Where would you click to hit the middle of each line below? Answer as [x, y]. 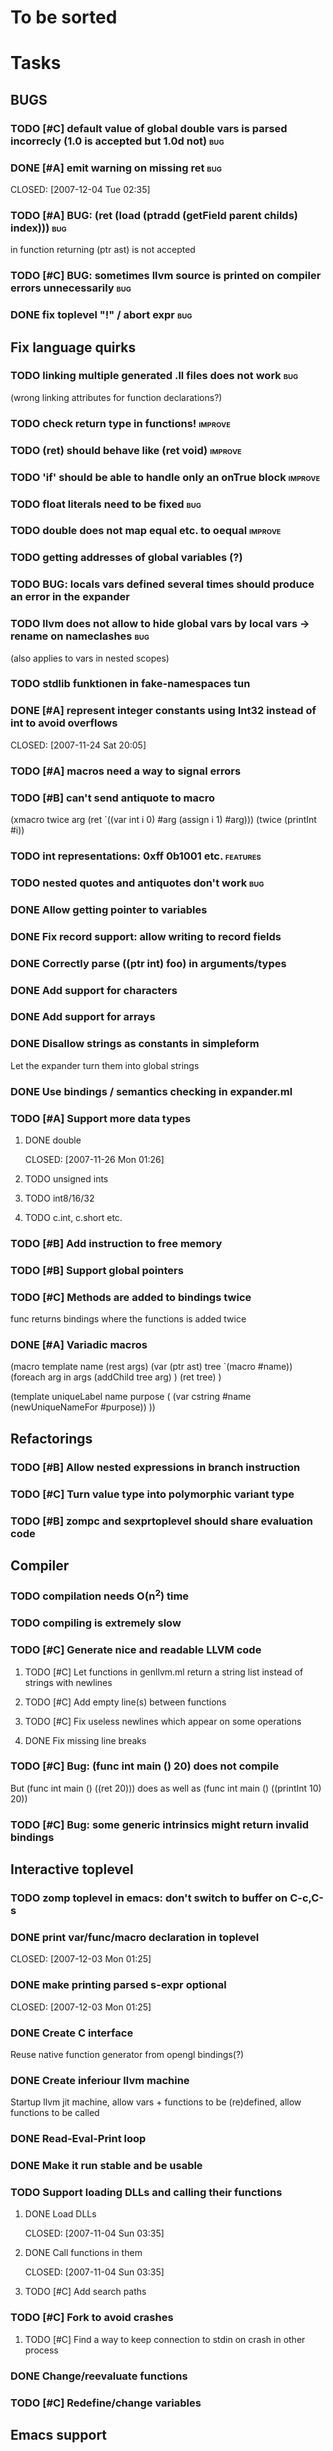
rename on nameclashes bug [80, 636]
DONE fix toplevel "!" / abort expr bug [101, 315]
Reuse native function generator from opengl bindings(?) [127, 2054]
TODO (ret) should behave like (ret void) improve [126, 450]
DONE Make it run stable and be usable [106, 2166]
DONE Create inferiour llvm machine [100, 2080]
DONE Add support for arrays [83, 1017]
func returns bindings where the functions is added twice [128, 1319]
